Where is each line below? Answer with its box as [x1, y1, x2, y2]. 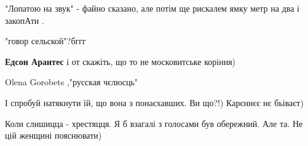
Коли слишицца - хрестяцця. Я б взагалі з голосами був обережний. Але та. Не [5, 117, 303, 129]
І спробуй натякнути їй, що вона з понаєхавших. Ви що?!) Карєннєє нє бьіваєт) [5, 96, 304, 109]
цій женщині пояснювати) [5, 129, 102, 142]
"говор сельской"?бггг [5, 34, 86, 47]
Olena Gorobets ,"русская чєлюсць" [5, 75, 138, 88]
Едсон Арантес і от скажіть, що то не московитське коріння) [5, 55, 236, 67]
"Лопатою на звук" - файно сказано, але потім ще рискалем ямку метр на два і [5, 2, 299, 14]
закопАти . [5, 13, 44, 26]
